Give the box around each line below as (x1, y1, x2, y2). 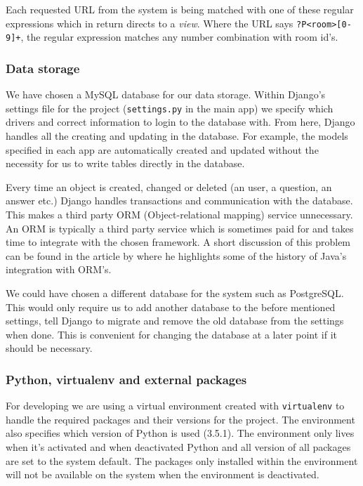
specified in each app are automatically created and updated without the (6, 142, 319, 157)
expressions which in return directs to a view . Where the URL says (6, 15, 293, 30)
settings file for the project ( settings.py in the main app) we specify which (6, 100, 334, 115)
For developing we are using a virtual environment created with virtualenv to (6, 398, 345, 413)
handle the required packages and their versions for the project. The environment (6, 412, 355, 426)
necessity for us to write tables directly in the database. (6, 156, 245, 171)
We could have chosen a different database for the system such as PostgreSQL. (6, 285, 344, 300)
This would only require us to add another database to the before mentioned (6, 299, 336, 314)
